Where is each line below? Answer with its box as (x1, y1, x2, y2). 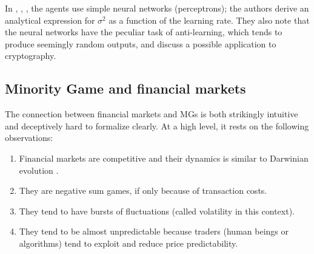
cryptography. (5, 49, 56, 62)
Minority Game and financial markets (5, 79, 246, 98)
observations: (5, 131, 53, 144)
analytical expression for (5, 13, 95, 26)
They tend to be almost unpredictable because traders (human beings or (19, 225, 289, 238)
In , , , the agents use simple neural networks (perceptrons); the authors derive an (5, 2, 309, 14)
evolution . (19, 163, 59, 176)
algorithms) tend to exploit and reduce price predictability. (19, 236, 238, 249)
